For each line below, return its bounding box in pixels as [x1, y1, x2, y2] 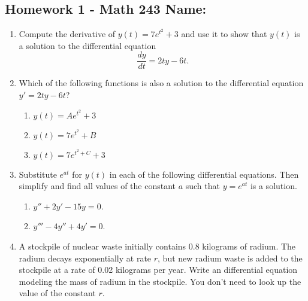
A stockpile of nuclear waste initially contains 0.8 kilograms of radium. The [19, 240, 296, 253]
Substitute [19, 168, 57, 180]
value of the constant [19, 287, 96, 299]
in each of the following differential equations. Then [109, 168, 299, 180]
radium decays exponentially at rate [19, 251, 152, 264]
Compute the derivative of [19, 28, 116, 40]
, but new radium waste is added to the [158, 251, 303, 264]
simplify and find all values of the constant [19, 180, 176, 192]
